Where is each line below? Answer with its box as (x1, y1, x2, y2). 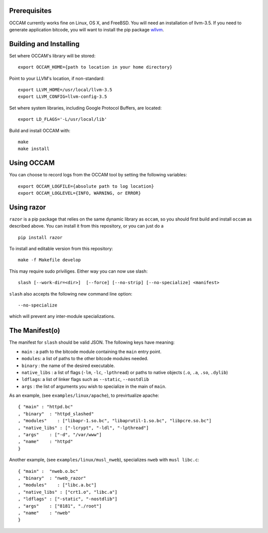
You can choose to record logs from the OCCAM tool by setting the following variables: (9, 172, 187, 178)
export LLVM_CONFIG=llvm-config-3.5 (18, 94, 107, 99)
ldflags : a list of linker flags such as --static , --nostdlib (21, 377, 149, 382)
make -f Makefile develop (18, 257, 81, 263)
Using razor (9, 203, 46, 211)
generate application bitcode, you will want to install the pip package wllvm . (9, 26, 164, 32)
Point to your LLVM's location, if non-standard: (9, 75, 105, 81)
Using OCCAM (9, 159, 55, 167)
